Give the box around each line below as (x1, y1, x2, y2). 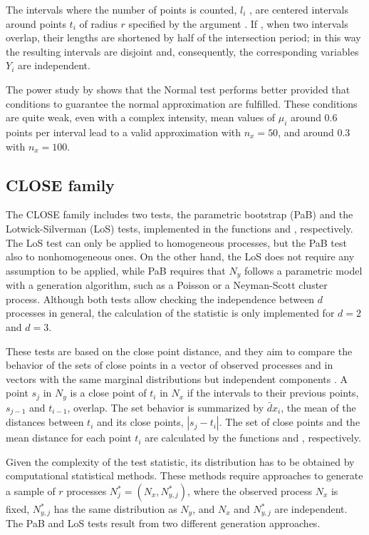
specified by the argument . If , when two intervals (128, 16, 348, 31)
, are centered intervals (249, 2, 348, 16)
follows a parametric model (244, 263, 363, 277)
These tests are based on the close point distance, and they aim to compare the (6, 343, 353, 358)
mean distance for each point (6, 430, 132, 445)
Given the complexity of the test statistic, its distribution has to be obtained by (6, 454, 355, 469)
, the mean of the (281, 399, 356, 414)
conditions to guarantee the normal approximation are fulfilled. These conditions (6, 96, 358, 111)
